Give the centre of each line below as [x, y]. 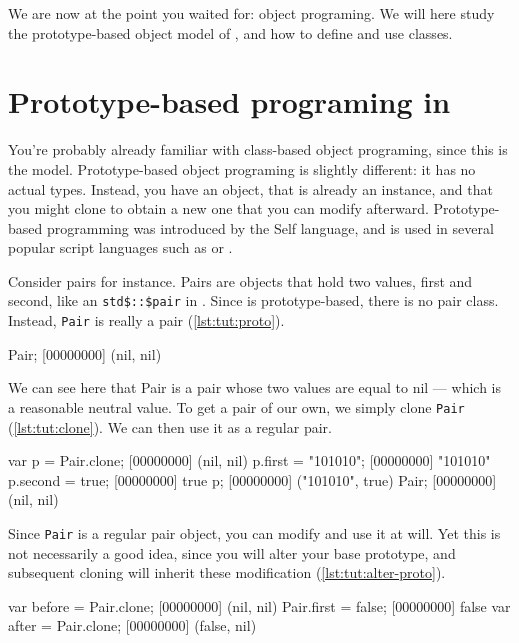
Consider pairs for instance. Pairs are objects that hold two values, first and [240, 280]
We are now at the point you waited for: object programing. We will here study [251, 13]
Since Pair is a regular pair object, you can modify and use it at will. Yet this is [254, 533]
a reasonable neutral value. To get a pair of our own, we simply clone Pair [236, 406]
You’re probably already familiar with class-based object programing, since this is [258, 149]
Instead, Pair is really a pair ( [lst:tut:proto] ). [146, 320]
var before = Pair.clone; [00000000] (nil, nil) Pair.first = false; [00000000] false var [259, 605]
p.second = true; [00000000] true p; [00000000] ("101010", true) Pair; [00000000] [252, 479]
